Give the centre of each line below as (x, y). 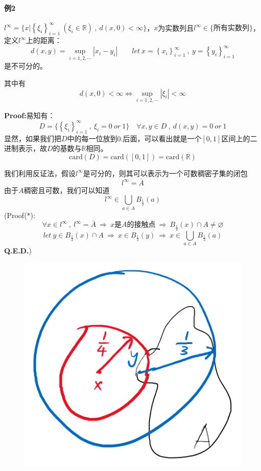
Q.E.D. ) (18, 251)
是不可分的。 (26, 66)
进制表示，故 (26, 148)
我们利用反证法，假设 (40, 173)
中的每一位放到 (92, 138)
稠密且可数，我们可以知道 (67, 190)
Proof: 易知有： (30, 115)
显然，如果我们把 (33, 138)
